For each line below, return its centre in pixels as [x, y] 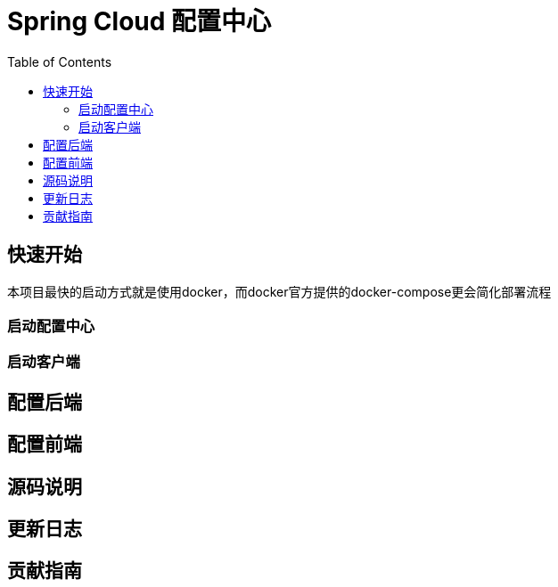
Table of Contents [60, 61]
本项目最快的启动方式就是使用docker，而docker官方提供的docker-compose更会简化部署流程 [279, 291]
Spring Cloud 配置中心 [139, 21]
